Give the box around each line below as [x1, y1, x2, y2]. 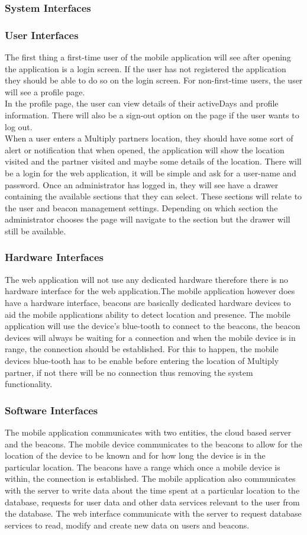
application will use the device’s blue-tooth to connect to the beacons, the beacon [5, 320, 300, 332]
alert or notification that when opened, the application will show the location [5, 143, 285, 156]
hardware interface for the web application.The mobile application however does [5, 285, 295, 297]
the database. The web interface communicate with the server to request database [5, 507, 302, 520]
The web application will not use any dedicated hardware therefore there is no [5, 273, 289, 285]
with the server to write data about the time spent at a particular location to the [5, 484, 300, 496]
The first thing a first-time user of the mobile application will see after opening [5, 51, 291, 63]
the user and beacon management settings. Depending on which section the [5, 201, 278, 214]
